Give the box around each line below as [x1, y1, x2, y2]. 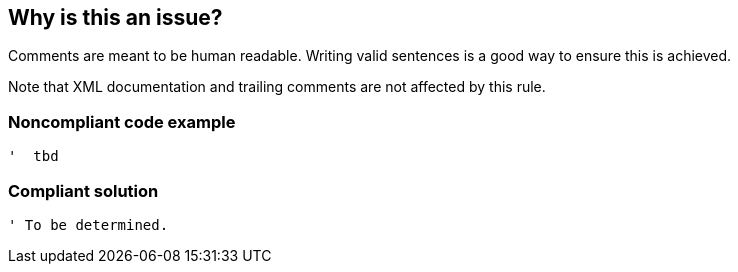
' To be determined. [8, 216, 169, 233]
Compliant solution [8, 180, 159, 201]
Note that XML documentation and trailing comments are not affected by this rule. [8, 78, 546, 96]
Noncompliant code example [8, 111, 236, 132]
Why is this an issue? [8, 5, 223, 30]
